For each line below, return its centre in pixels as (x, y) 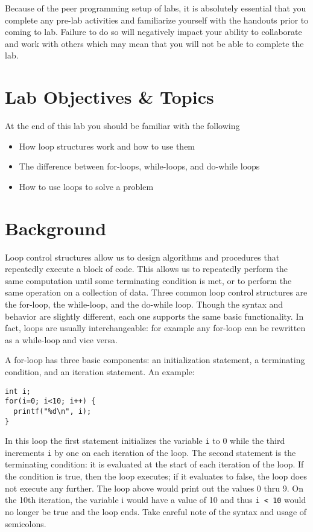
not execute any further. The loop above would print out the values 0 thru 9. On (154, 488)
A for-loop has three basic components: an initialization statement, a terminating (155, 360)
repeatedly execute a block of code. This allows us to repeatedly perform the (146, 269)
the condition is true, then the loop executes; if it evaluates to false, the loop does (156, 476)
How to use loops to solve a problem (86, 186)
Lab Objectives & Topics (109, 97)
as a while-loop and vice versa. (61, 339)
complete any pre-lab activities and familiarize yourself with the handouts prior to (157, 20)
